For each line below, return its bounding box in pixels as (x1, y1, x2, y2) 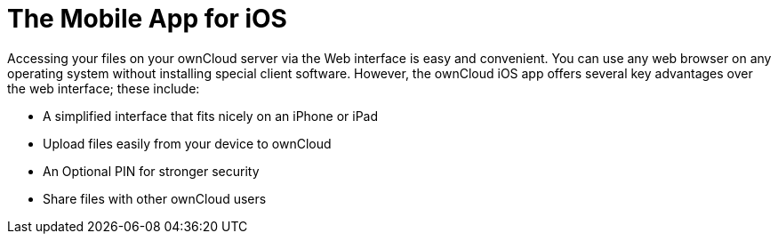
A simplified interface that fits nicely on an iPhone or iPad (43, 108, 379, 124)
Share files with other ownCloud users (43, 190, 267, 206)
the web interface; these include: (7, 80, 200, 96)
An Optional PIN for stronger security (43, 163, 260, 179)
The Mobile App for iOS (7, 4, 287, 34)
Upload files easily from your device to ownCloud (43, 135, 332, 151)
